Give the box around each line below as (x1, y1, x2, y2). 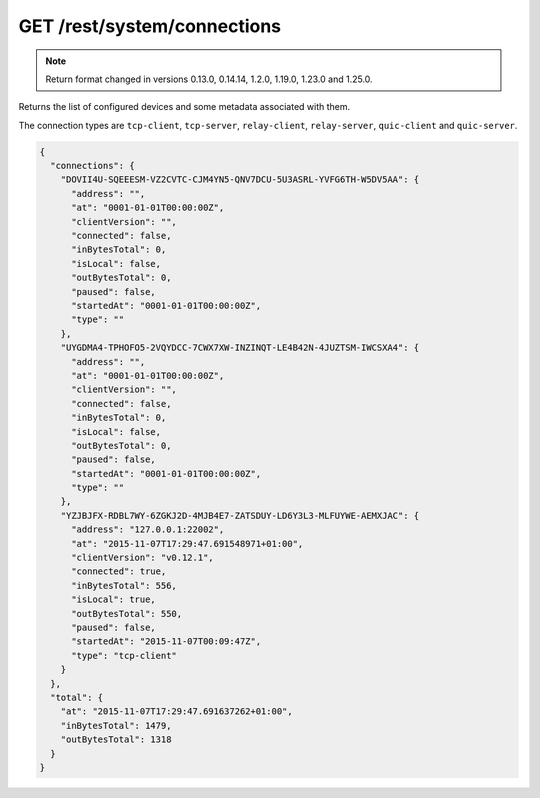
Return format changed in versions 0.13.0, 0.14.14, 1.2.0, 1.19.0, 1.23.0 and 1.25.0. (45, 73, 374, 85)
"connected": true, (71, 566, 167, 577)
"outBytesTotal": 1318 (60, 734, 172, 745)
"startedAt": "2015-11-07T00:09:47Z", (71, 636, 262, 647)
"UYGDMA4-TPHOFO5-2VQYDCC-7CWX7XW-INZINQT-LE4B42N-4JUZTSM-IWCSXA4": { (60, 342, 420, 354)
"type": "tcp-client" (71, 650, 177, 661)
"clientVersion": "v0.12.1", (71, 552, 214, 564)
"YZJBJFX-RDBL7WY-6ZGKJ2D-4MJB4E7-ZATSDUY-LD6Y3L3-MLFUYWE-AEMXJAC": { (60, 510, 420, 521)
